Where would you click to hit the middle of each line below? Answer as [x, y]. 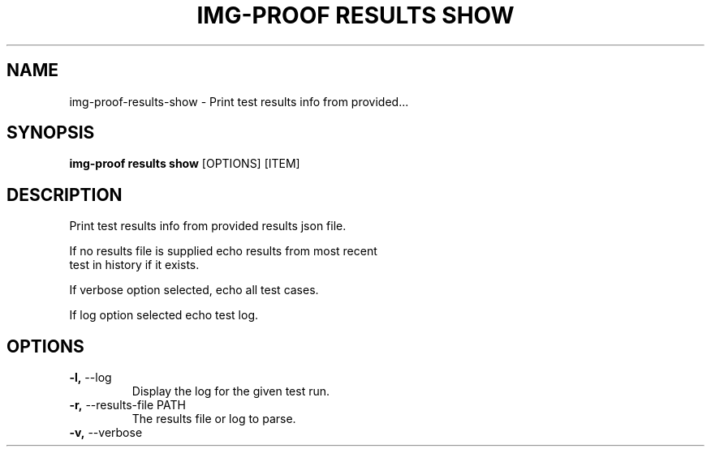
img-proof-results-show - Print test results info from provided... [239, 101]
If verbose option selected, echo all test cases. [194, 290]
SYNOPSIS [51, 133]
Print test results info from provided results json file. [208, 226]
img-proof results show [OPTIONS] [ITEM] [185, 164]
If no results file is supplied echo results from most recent [223, 251]
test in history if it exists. [134, 265]
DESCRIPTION [65, 194]
